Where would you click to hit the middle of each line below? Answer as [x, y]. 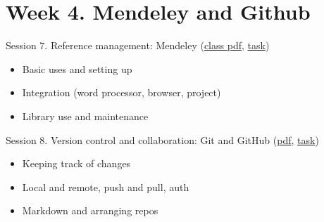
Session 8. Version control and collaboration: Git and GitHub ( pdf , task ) [162, 139]
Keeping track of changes [76, 163]
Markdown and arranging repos [90, 210]
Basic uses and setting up [77, 68]
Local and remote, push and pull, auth [106, 187]
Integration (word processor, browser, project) [122, 92]
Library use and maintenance [85, 116]
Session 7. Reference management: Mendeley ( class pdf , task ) [138, 45]
